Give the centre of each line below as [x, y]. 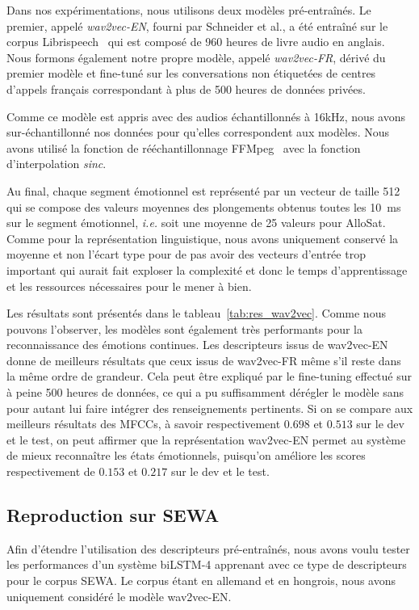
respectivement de [51, 471]
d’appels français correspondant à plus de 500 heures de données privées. [186, 88]
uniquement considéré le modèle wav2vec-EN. [119, 596]
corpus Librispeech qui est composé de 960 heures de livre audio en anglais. [196, 42]
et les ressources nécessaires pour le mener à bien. [129, 286]
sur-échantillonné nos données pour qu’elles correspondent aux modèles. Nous [198, 132]
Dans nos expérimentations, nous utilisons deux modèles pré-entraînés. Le [189, 10]
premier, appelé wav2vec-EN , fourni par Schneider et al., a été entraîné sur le [197, 25]
